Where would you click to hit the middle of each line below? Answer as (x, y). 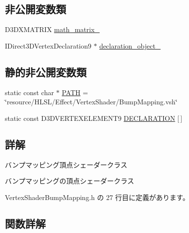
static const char (29, 92)
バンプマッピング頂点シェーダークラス (66, 164)
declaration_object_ (130, 45)
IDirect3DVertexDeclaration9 (48, 45)
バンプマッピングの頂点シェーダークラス (69, 181)
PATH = (75, 92)
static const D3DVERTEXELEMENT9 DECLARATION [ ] (94, 118)
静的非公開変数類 (46, 72)
